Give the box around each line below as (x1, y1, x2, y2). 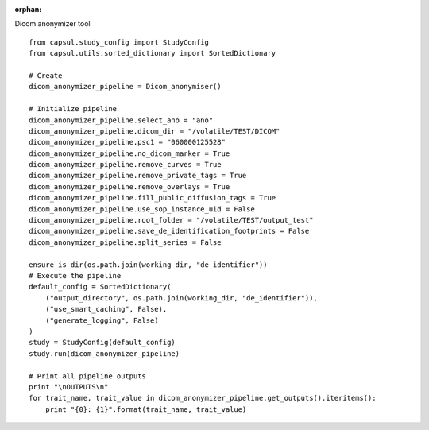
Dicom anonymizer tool (14, 19, 91, 29)
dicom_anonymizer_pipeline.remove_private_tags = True (29, 171, 247, 180)
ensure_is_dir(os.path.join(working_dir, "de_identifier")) (29, 260, 268, 269)
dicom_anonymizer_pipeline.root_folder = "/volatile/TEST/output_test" (29, 215, 314, 225)
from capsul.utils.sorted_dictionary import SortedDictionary (29, 48, 276, 58)
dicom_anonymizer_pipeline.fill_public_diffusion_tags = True (29, 193, 276, 203)
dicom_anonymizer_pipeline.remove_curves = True (29, 160, 222, 169)
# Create (29, 71, 63, 79)
